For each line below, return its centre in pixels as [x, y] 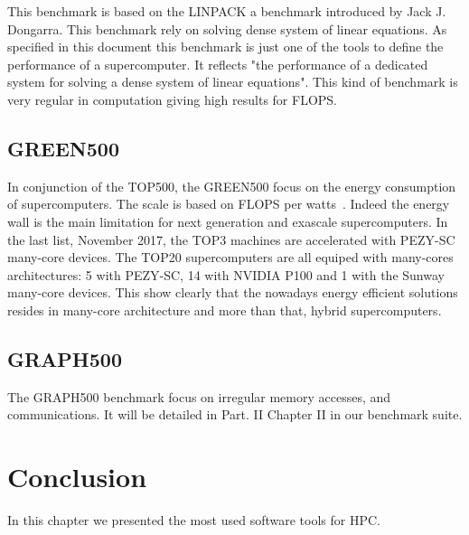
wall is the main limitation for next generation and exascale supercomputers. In [228, 221]
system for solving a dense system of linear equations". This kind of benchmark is [233, 82]
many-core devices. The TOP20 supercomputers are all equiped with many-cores [230, 257]
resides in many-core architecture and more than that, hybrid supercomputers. [225, 310]
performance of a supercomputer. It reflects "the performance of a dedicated [218, 64]
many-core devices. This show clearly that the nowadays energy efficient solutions [233, 292]
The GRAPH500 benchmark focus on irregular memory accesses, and [199, 396]
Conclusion [77, 477]
